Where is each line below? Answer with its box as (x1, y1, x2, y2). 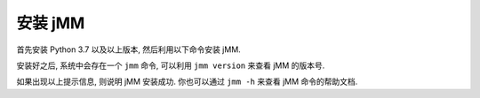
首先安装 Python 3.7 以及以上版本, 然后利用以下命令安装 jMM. (16, 44, 242, 55)
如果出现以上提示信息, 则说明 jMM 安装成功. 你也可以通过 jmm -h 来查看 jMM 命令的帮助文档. (16, 76, 358, 87)
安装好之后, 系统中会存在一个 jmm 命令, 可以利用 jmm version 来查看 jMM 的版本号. (16, 60, 325, 71)
